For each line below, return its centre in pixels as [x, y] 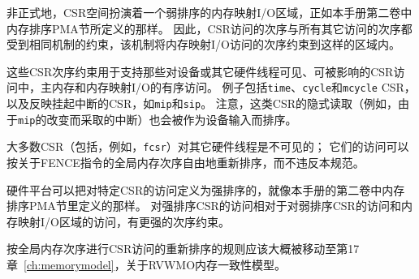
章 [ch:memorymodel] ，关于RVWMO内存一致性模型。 [147, 264]
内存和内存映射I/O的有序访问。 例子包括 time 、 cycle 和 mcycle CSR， [233, 87]
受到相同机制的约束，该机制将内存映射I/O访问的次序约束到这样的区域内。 [203, 44]
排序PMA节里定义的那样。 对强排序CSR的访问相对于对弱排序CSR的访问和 [204, 206]
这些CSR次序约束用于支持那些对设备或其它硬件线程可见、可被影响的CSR [200, 71]
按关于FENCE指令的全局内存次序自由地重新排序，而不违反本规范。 [186, 162]
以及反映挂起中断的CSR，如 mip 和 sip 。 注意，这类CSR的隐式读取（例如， [203, 103]
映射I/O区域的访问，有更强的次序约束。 [123, 221]
